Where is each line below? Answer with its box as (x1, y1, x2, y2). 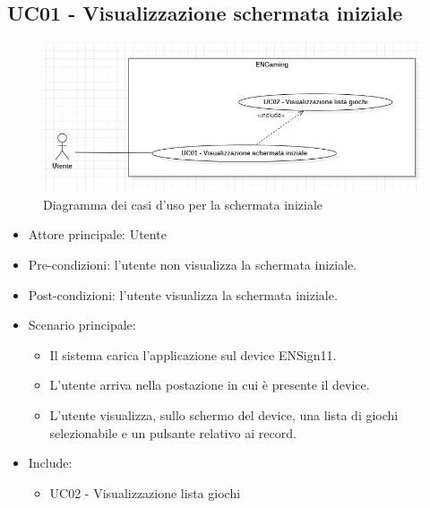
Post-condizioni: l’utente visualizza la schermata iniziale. (28, 285, 338, 304)
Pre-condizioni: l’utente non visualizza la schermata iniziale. (28, 254, 357, 273)
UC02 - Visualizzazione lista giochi (49, 483, 241, 502)
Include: (28, 453, 73, 472)
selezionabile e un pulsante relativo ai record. (49, 423, 297, 442)
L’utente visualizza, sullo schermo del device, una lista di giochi (49, 405, 399, 424)
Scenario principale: (28, 315, 136, 334)
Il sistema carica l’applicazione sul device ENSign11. (49, 345, 337, 364)
